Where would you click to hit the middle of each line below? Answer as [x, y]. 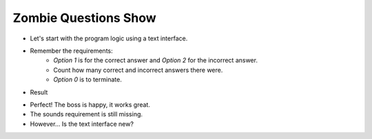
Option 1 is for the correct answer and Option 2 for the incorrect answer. [156, 60]
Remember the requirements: [71, 51]
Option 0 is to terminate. [87, 79]
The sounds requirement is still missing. [86, 114]
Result [39, 92]
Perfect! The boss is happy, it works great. [90, 104]
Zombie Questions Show [84, 18]
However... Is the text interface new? [82, 124]
